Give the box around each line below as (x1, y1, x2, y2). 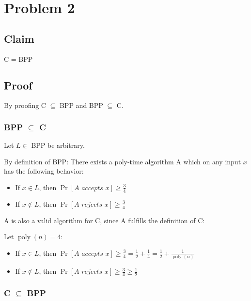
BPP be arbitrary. (31, 140, 85, 150)
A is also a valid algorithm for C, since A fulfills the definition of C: (4, 215, 205, 225)
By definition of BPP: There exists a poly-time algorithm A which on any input (4, 156, 241, 166)
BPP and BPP (59, 100, 103, 110)
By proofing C (4, 100, 46, 110)
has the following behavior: (4, 166, 84, 176)
